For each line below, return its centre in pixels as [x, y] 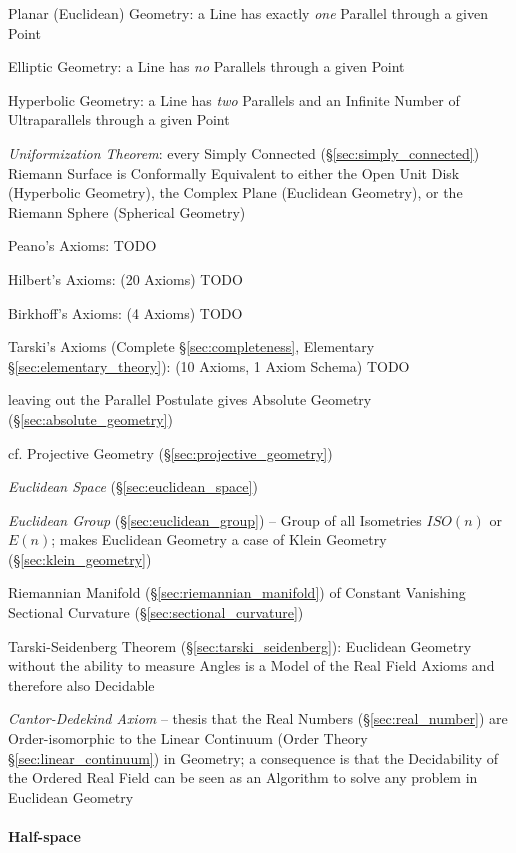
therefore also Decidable [81, 684]
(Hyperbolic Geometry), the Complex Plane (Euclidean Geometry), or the [235, 192]
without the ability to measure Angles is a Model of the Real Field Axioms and [251, 665]
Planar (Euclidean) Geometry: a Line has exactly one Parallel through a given [248, 13]
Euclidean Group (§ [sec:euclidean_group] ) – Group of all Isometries [215, 519]
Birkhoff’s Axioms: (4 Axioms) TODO [125, 312]
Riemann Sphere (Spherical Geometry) [127, 211]
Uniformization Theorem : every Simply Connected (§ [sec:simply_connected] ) [244, 152]
